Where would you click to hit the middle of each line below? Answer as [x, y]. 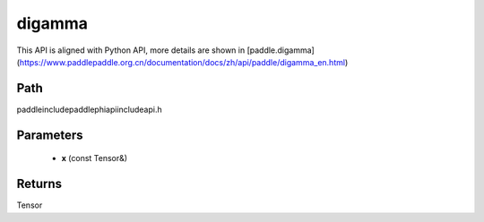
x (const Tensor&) [95, 158]
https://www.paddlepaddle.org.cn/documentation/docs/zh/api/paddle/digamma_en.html [182, 62]
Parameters [50, 135]
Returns [39, 184]
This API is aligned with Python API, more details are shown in [131, 50]
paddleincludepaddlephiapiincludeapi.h [89, 109]
